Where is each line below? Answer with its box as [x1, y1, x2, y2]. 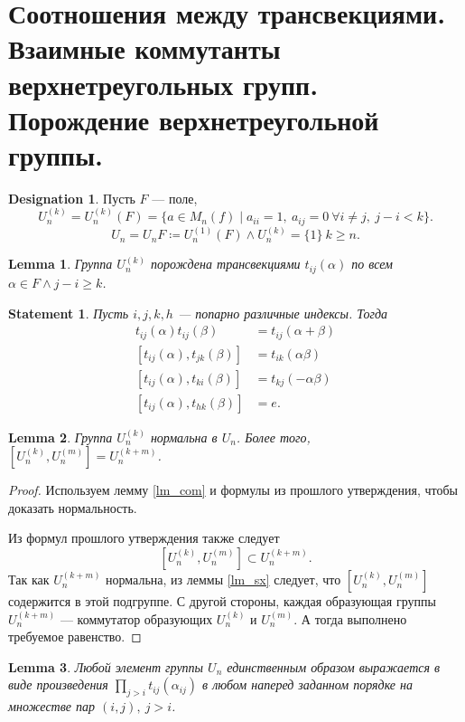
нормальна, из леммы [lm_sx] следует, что [106, 570, 341, 589]
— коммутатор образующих [60, 609, 213, 628]
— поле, [152, 188, 198, 207]
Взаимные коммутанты [8, 30, 281, 67]
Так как [8, 570, 50, 589]
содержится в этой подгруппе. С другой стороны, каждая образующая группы [8, 592, 436, 611]
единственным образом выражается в [227, 657, 441, 676]
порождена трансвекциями [150, 254, 301, 273]
